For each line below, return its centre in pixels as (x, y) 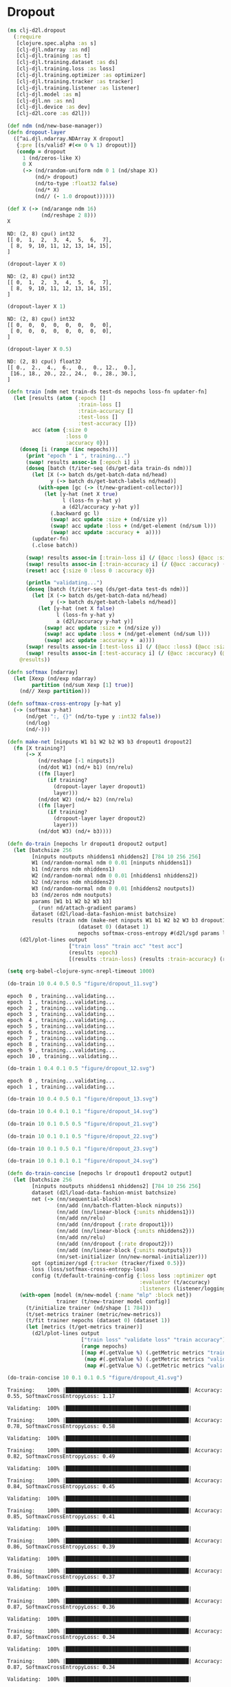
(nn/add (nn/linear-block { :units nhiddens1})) (125, 1212)
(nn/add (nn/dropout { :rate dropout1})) (115, 1225)
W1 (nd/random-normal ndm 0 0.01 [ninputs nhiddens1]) (112, 863)
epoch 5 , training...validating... (61, 1026)
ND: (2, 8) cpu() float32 (44, 361)
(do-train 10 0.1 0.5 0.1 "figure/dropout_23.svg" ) (82, 1149)
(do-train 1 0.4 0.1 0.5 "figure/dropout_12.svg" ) (81, 1069)
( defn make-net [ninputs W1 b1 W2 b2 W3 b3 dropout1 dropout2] (100, 742)
